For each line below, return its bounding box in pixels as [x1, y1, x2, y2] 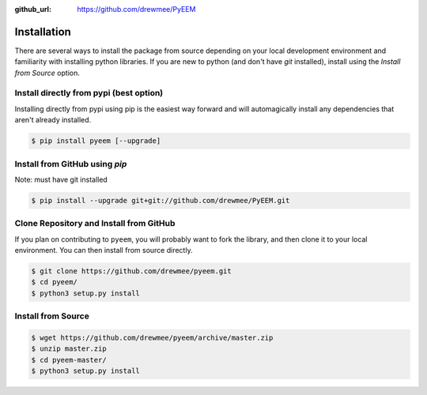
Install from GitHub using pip [14, 158, 127, 169]
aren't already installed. [14, 115, 92, 125]
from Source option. [14, 68, 81, 77]
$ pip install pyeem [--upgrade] [31, 137, 161, 145]
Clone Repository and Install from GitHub [14, 218, 176, 229]
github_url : [14, 5, 51, 13]
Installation [14, 24, 71, 39]
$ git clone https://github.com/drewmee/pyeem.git [31, 267, 232, 276]
